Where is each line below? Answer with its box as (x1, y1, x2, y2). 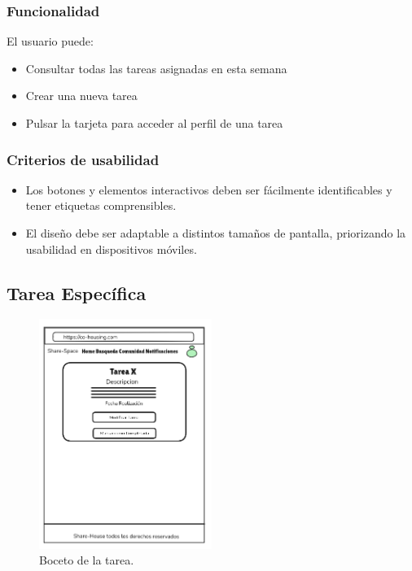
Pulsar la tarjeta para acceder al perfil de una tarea (25, 115, 283, 131)
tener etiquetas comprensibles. (25, 197, 177, 214)
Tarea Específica (7, 280, 147, 305)
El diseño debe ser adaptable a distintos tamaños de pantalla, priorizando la (25, 224, 406, 241)
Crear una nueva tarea (25, 87, 138, 104)
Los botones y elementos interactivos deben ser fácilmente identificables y (25, 181, 392, 198)
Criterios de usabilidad (7, 149, 160, 169)
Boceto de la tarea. (39, 551, 134, 569)
